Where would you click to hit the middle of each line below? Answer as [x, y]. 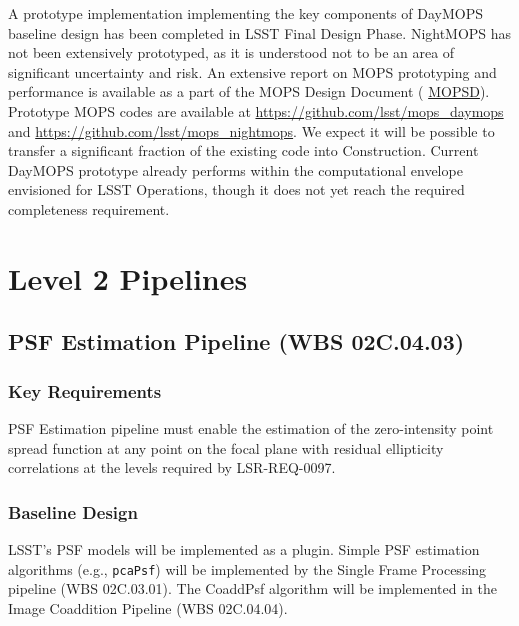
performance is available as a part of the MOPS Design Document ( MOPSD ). [249, 91]
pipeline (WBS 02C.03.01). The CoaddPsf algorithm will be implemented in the [252, 588]
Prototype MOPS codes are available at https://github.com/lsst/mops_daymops [256, 110]
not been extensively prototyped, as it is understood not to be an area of [231, 52]
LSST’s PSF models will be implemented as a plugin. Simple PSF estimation [244, 548]
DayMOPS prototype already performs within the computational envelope [235, 169]
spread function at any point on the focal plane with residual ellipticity [226, 447]
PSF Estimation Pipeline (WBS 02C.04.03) [236, 341]
